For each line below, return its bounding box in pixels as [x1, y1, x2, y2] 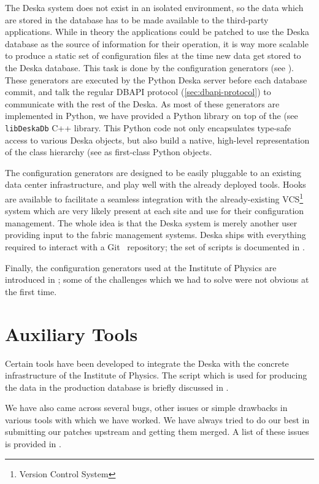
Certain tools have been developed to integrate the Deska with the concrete [5, 356, 289, 369]
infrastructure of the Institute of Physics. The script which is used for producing [5, 369, 307, 382]
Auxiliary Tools [5, 321, 138, 346]
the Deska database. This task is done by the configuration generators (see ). [5, 61, 294, 74]
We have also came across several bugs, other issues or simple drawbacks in [5, 401, 288, 414]
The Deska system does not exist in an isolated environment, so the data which [5, 1, 304, 13]
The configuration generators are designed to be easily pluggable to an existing [5, 166, 302, 179]
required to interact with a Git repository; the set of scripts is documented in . [5, 240, 305, 253]
